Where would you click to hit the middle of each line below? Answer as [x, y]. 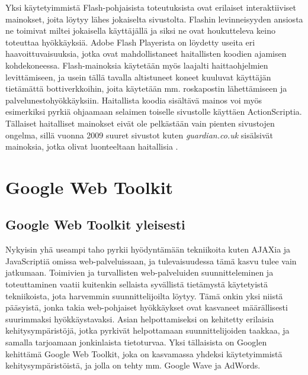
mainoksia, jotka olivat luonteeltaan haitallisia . [92, 146]
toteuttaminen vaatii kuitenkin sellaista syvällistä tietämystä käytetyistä [137, 284]
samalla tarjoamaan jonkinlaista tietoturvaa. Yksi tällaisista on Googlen [136, 342]
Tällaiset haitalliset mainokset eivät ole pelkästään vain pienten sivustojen [140, 123]
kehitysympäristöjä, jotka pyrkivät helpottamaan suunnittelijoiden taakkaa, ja [147, 330]
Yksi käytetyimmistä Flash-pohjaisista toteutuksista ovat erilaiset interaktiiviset [151, 7]
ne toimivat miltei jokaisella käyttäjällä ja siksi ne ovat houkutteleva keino [141, 30]
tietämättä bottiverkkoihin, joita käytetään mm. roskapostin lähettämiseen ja [146, 88]
